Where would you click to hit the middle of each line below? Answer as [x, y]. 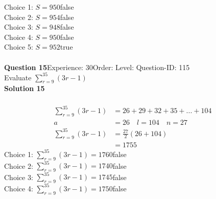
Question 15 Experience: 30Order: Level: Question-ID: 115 [97, 67]
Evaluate [18, 77]
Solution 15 [25, 88]
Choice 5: [19, 47]
